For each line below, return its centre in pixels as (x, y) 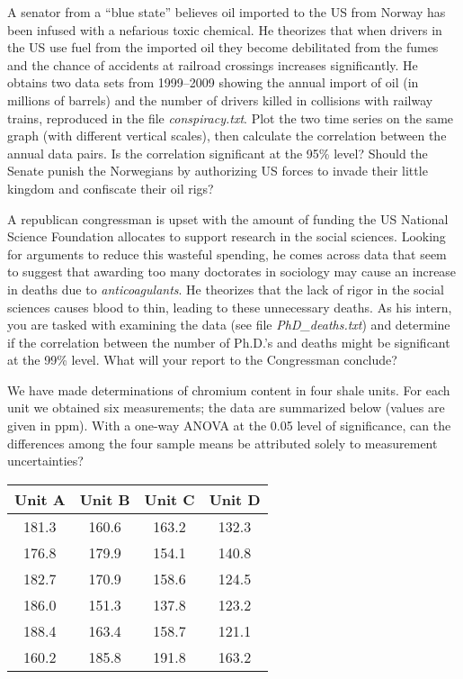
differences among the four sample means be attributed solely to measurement (223, 443)
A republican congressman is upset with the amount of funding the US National (228, 218)
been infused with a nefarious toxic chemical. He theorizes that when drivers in (225, 29)
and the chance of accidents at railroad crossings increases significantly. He (213, 64)
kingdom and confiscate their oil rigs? (111, 188)
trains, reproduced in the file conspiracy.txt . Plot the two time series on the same (231, 118)
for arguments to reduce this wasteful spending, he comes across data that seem (227, 253)
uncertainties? (45, 461)
